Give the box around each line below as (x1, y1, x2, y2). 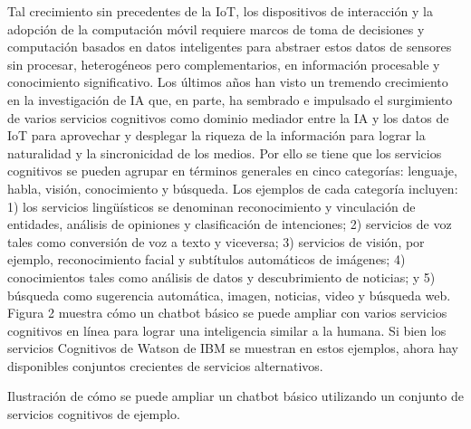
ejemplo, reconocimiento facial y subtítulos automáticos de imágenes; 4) (7, 250, 406, 269)
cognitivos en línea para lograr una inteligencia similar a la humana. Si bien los (7, 320, 447, 339)
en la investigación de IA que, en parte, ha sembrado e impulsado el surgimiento (7, 90, 453, 109)
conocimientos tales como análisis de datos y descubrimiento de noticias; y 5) (7, 267, 436, 286)
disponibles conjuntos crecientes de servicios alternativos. (7, 356, 323, 375)
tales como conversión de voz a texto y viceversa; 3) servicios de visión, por (7, 232, 425, 251)
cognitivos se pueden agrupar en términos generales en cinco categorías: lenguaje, (7, 161, 457, 180)
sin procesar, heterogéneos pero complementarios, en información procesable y (7, 54, 440, 73)
